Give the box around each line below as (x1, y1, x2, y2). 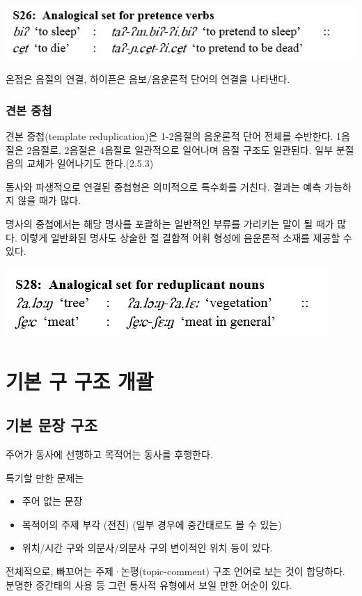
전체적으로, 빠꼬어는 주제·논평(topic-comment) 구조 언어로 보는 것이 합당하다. (6, 563, 345, 578)
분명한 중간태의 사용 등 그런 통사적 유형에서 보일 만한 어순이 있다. (6, 577, 292, 592)
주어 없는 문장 (22, 494, 83, 508)
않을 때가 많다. (17, 193, 81, 207)
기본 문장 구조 (6, 414, 98, 436)
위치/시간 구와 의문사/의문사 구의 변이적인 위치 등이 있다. (22, 540, 273, 555)
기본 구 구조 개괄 (6, 366, 154, 395)
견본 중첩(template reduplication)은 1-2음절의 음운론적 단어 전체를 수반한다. (6, 129, 333, 143)
